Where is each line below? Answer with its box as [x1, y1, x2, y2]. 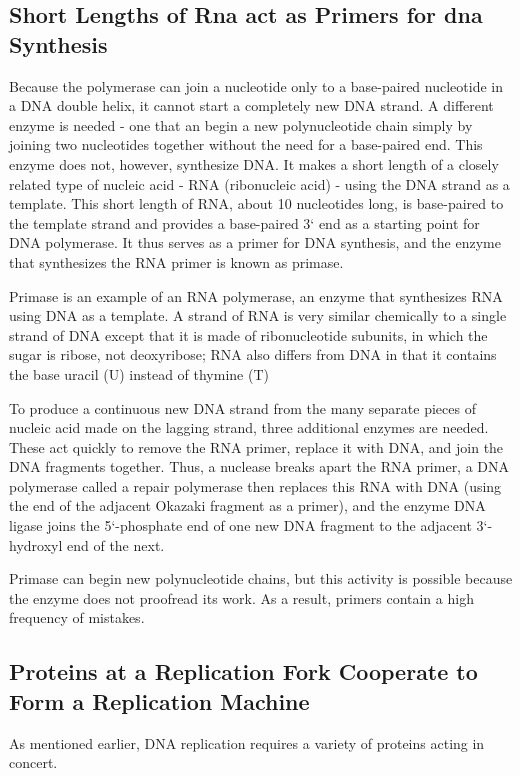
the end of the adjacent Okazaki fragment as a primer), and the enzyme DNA [9, 495, 486, 516]
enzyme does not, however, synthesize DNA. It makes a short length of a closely [9, 153, 499, 174]
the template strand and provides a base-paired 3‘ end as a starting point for [9, 212, 480, 233]
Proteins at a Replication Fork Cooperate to [9, 656, 478, 687]
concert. [9, 752, 58, 773]
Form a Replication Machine [9, 685, 310, 716]
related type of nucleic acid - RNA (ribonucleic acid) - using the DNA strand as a [9, 173, 510, 194]
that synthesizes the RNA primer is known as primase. [9, 251, 344, 272]
